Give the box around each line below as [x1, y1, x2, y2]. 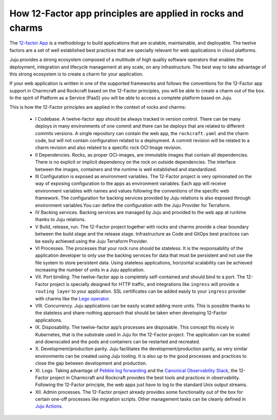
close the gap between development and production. [35, 360, 147, 367]
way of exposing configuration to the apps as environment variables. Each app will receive [35, 180, 227, 187]
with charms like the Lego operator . [35, 295, 110, 301]
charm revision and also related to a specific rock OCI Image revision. [35, 144, 182, 151]
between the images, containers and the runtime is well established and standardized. [35, 166, 217, 172]
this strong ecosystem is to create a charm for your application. [9, 71, 144, 77]
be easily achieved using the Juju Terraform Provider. [35, 238, 148, 244]
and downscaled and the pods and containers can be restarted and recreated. [35, 338, 201, 345]
